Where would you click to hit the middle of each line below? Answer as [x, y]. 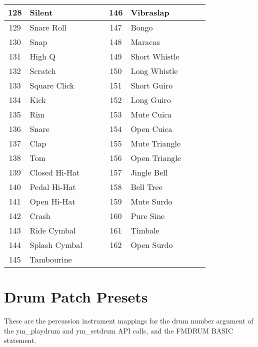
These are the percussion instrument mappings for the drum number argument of [129, 321]
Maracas [145, 42]
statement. [20, 340]
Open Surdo [152, 245]
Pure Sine [148, 216]
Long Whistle [154, 71]
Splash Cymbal [56, 245]
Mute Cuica [151, 114]
